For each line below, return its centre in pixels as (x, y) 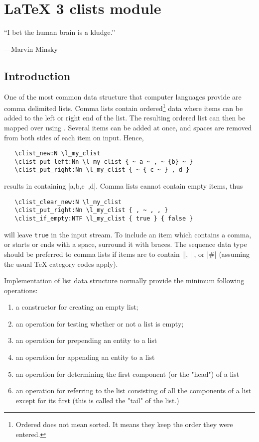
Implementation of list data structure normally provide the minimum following (124, 280)
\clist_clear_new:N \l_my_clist (68, 202)
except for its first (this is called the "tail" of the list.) (97, 400)
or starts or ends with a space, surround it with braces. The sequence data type (126, 244)
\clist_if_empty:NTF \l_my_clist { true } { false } (104, 219)
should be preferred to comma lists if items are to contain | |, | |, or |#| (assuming (127, 254)
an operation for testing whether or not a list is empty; (100, 323)
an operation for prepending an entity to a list (86, 340)
